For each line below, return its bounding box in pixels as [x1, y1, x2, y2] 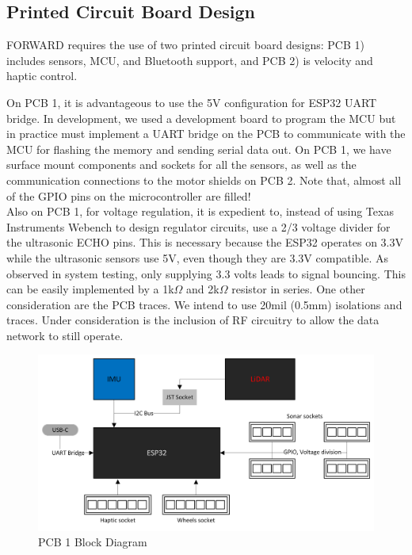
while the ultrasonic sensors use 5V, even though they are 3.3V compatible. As [6, 249, 388, 266]
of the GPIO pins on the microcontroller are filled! [6, 187, 251, 204]
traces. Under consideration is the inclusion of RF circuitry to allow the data [6, 312, 380, 328]
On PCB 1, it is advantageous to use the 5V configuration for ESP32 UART [6, 94, 377, 110]
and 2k [186, 281, 219, 297]
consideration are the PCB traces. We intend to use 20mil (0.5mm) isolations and [6, 296, 402, 312]
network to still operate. [6, 327, 124, 343]
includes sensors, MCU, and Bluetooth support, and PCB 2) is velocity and [6, 52, 373, 68]
